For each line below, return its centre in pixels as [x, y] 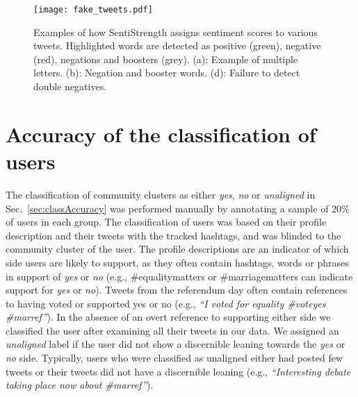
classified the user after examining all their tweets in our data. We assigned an [172, 330]
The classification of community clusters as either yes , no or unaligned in [161, 194]
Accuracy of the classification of [161, 134]
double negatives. [70, 86]
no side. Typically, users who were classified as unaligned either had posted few [174, 358]
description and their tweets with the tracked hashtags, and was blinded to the [173, 235]
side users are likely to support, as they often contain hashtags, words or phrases [177, 262]
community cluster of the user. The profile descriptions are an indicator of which [177, 249]
